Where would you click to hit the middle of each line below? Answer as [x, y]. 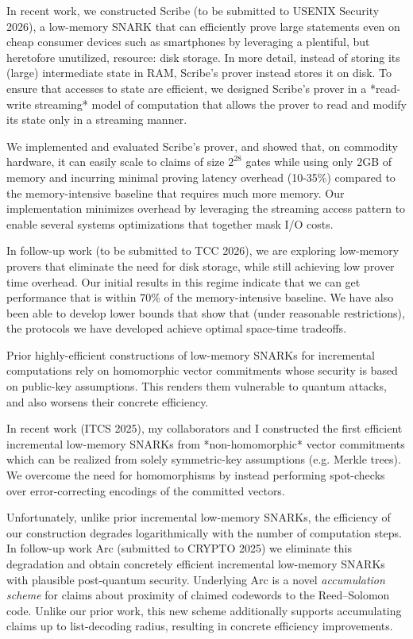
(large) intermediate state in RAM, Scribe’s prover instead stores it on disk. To [199, 73]
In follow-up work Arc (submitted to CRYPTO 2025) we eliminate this [179, 548]
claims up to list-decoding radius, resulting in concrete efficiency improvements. [200, 626]
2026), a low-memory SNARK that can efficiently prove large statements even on [203, 26]
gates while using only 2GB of [319, 162]
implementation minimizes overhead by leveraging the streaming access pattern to [206, 208]
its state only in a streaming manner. [97, 119]
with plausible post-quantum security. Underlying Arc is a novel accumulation [196, 579]
